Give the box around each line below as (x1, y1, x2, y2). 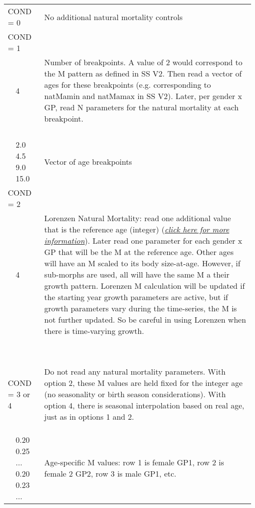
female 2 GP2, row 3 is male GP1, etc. (44, 468, 177, 479)
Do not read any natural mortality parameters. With (44, 366, 226, 377)
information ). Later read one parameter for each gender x (44, 235, 242, 246)
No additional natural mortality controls (44, 11, 183, 23)
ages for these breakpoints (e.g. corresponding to (44, 79, 211, 90)
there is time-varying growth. (44, 325, 144, 336)
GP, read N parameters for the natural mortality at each (44, 102, 239, 113)
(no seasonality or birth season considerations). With (44, 388, 226, 400)
